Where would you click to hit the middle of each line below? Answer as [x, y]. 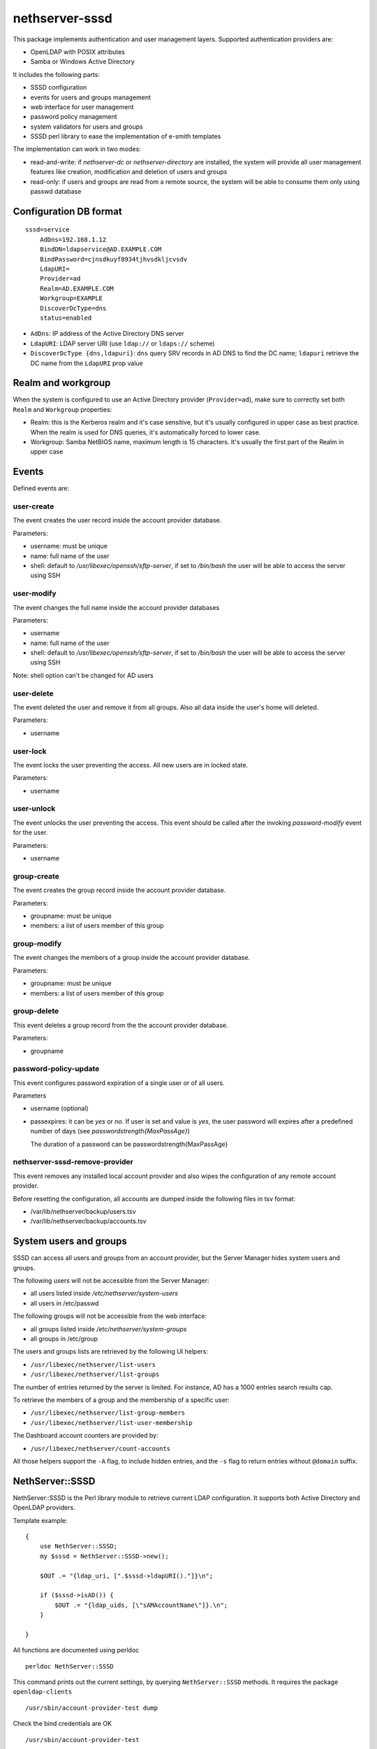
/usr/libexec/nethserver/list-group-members [108, 1413]
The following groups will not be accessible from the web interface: [110, 1316]
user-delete [33, 693]
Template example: [40, 1520]
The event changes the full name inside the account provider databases [116, 607]
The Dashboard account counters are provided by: [86, 1436]
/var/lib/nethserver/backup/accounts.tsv [88, 1222]
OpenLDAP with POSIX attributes [77, 52]
